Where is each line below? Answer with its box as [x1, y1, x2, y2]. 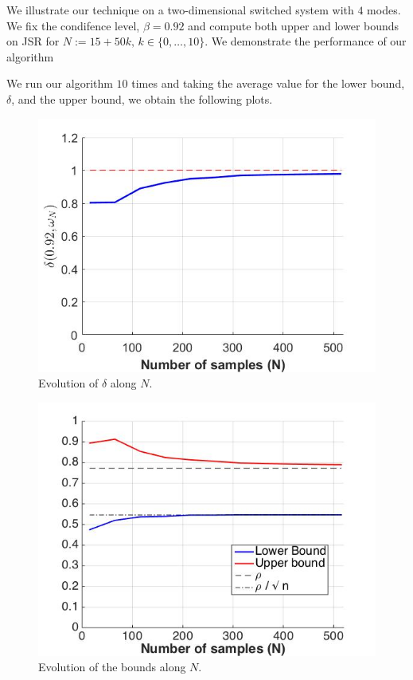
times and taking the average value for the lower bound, [131, 75, 405, 92]
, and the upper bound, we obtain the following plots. [11, 90, 273, 107]
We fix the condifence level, [6, 17, 140, 33]
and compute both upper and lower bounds [188, 17, 399, 33]
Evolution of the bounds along [38, 658, 186, 675]
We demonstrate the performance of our [211, 33, 407, 49]
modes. [367, 2, 401, 18]
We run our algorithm [6, 75, 113, 92]
